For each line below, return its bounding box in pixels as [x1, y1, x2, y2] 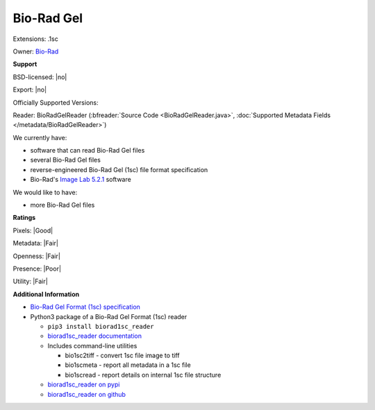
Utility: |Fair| [12, 277, 48, 286]
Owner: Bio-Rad [12, 47, 59, 55]
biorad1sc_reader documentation [47, 332, 142, 340]
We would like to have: [12, 188, 78, 196]
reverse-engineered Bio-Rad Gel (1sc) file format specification [30, 165, 208, 173]
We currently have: [12, 133, 67, 142]
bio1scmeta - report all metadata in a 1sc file [65, 361, 191, 369]
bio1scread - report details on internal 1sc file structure [65, 370, 222, 379]
